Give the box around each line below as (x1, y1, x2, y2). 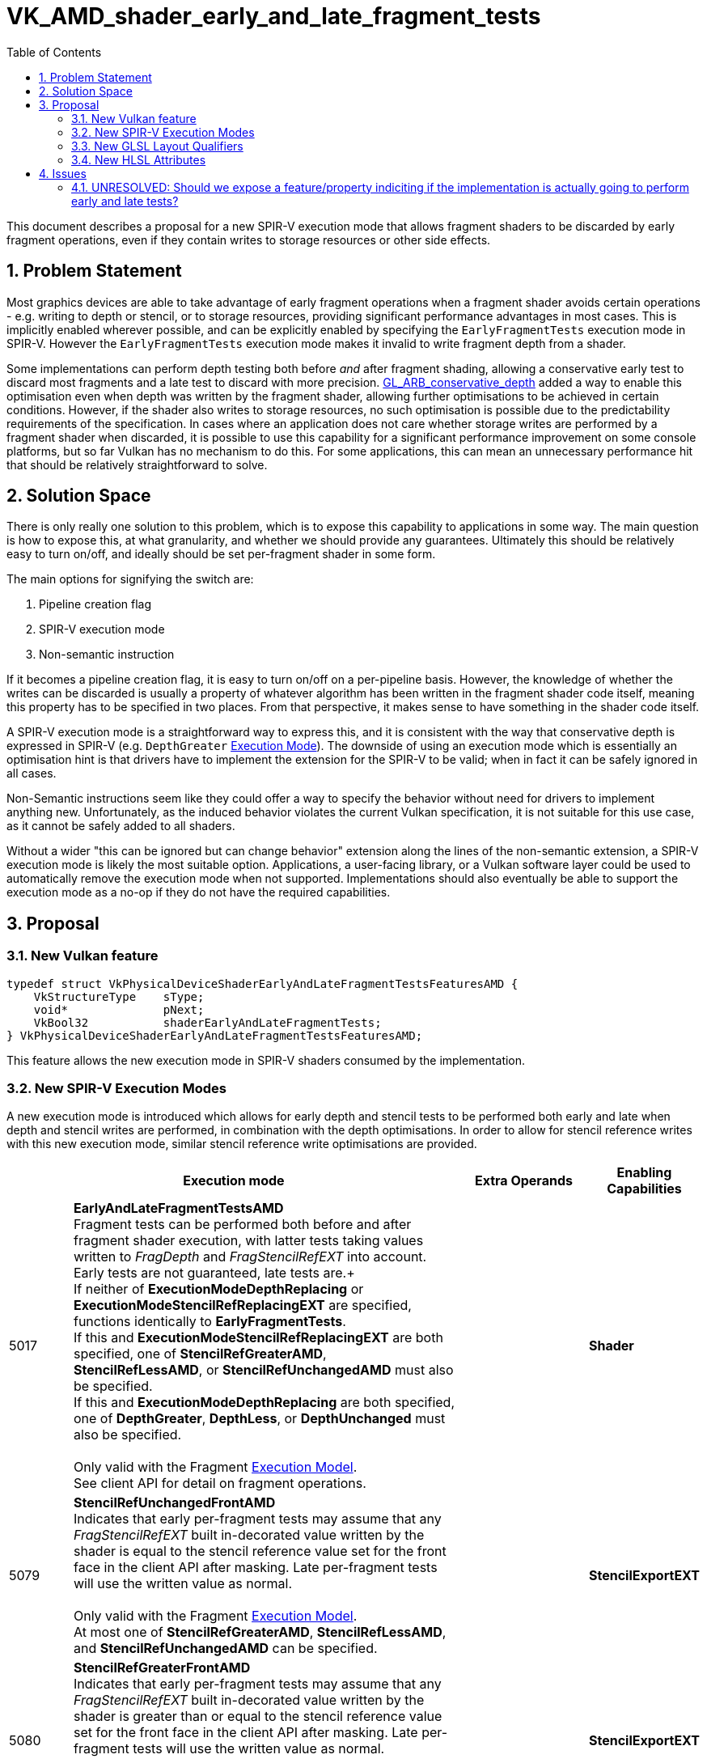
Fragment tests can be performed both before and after (73, 1216, 412, 1233)
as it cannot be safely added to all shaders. (6, 819, 235, 833)
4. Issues (39, 166, 87, 180)
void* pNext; (33, 1002, 205, 1016)
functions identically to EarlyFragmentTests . (73, 1313, 346, 1330)
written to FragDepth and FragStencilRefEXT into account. (73, 1248, 427, 1265)
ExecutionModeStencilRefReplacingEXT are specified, (73, 1297, 412, 1314)
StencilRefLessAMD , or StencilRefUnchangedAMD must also (73, 1362, 454, 1379)
